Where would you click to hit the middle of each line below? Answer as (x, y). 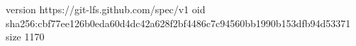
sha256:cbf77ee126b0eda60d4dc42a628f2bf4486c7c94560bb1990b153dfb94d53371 (178, 23)
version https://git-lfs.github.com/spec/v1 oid (106, 9)
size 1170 (25, 37)
